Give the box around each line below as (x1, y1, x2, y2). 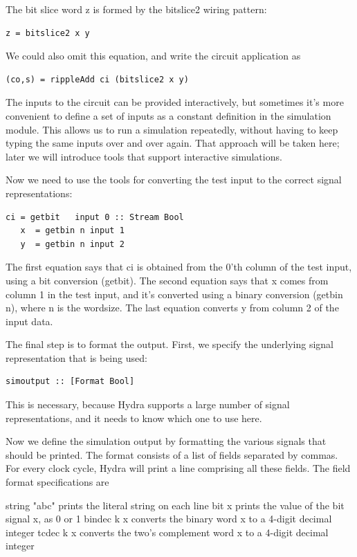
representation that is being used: (6, 350, 147, 365)
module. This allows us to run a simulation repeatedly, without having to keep (6, 122, 338, 136)
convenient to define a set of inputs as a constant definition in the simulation (6, 108, 331, 122)
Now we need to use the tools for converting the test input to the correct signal (6, 172, 342, 187)
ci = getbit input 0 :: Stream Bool (6, 212, 184, 222)
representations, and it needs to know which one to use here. (6, 410, 262, 425)
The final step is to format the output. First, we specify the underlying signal (6, 337, 333, 351)
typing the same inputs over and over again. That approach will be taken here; (6, 136, 340, 150)
